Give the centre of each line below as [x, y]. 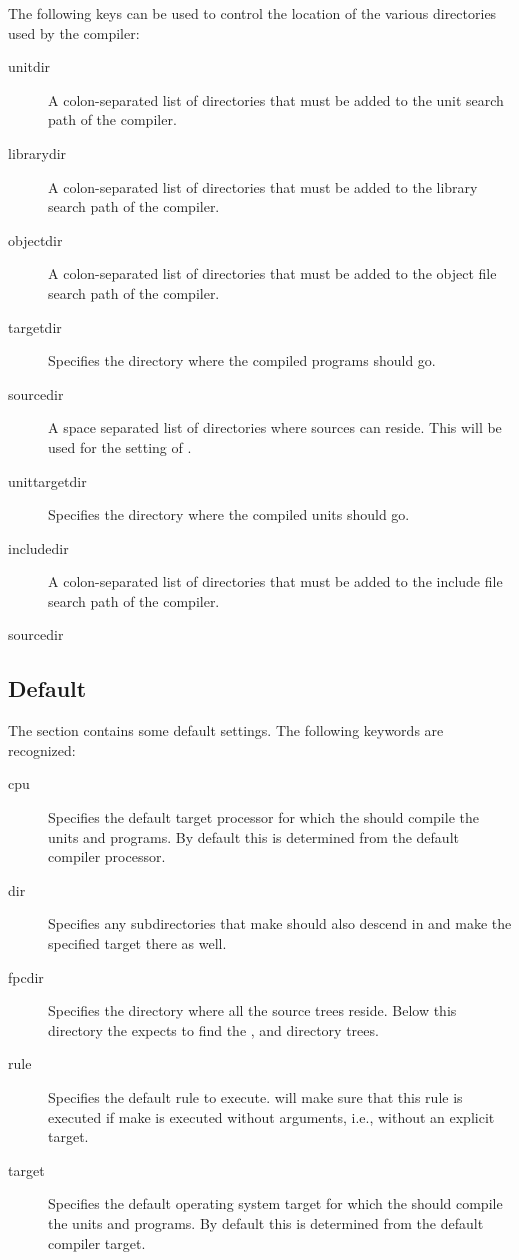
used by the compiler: [74, 32]
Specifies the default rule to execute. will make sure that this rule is [255, 1096]
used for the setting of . [120, 446]
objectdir [35, 239]
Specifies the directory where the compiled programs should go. [242, 360]
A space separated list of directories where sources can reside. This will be [275, 427]
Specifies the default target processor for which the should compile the [263, 817]
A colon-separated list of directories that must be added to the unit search [276, 99]
